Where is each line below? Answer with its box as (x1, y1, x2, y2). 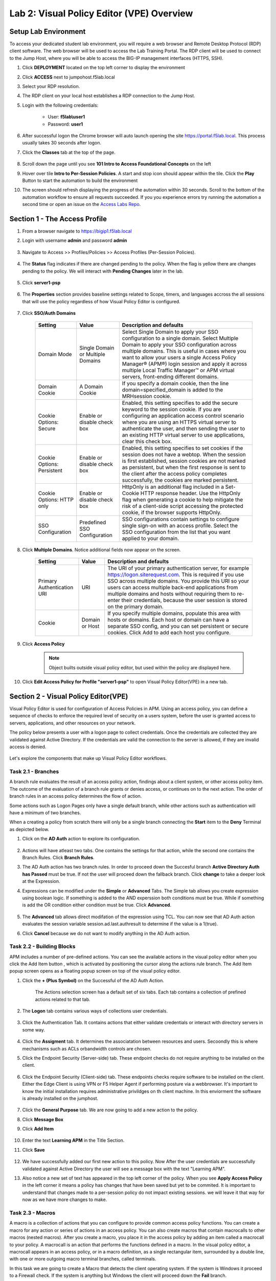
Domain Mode (38, 350, 72, 358)
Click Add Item (22, 1126, 54, 1132)
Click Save (22, 1147, 45, 1153)
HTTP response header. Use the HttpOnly (140, 489, 241, 497)
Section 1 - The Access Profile (9, 214, 107, 223)
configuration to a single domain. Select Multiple (122, 335, 239, 342)
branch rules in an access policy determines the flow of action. (9, 793, 142, 799)
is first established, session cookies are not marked (122, 457, 246, 464)
